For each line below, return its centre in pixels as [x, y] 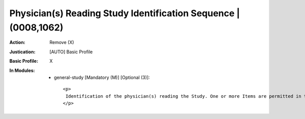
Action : [17, 43]
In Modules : [22, 70]
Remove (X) [62, 43]
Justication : [22, 52]
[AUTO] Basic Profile [71, 52]
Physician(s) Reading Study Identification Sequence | [125, 13]
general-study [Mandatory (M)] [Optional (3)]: [102, 77]
